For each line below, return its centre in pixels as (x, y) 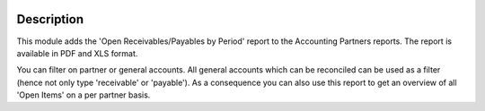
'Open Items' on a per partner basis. (84, 95)
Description (50, 19)
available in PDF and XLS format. (77, 53)
